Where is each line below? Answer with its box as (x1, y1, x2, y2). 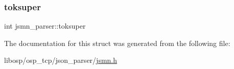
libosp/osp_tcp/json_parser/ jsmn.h (4, 55, 118, 65)
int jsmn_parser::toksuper (4, 20, 86, 31)
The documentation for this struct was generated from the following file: (4, 37, 230, 48)
